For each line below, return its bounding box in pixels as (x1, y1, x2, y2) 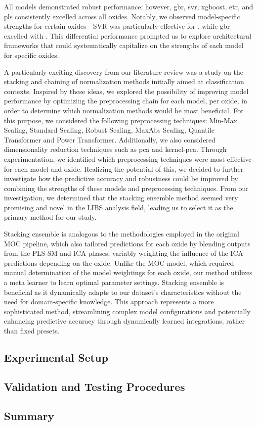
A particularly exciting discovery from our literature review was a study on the (4, 66, 243, 77)
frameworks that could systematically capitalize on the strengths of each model (4, 40, 244, 50)
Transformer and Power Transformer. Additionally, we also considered (4, 134, 215, 144)
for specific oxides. (4, 49, 59, 60)
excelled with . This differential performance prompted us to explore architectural (4, 30, 252, 41)
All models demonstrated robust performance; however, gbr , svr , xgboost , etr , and (4, 1, 253, 11)
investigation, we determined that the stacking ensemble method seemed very (4, 192, 238, 203)
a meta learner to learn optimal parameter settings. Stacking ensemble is (4, 277, 224, 287)
